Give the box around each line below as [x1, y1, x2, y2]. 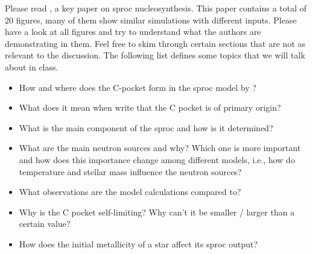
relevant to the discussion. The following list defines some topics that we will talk [5, 49, 305, 61]
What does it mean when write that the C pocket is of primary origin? [19, 101, 281, 114]
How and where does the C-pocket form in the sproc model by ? [19, 81, 256, 93]
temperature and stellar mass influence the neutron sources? [19, 165, 242, 178]
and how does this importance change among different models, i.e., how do [19, 153, 295, 166]
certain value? [19, 217, 71, 230]
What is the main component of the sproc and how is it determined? [19, 121, 273, 134]
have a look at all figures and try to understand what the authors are [5, 25, 261, 38]
